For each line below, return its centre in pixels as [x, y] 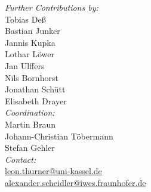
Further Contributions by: [52, 7]
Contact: [21, 159]
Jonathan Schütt [35, 89]
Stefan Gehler [30, 148]
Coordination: [30, 112]
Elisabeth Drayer [36, 100]
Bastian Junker [33, 31]
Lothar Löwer [30, 54]
